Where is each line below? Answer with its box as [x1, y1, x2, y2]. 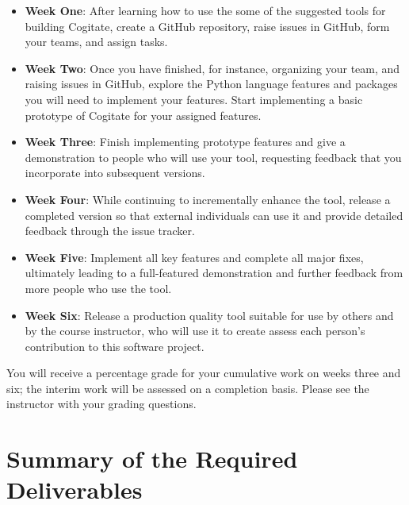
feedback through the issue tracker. [25, 222, 195, 239]
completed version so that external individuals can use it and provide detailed [25, 206, 403, 223]
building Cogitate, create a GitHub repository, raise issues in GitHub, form [25, 17, 390, 34]
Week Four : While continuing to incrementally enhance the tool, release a [25, 191, 391, 207]
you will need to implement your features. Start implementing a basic [25, 91, 363, 107]
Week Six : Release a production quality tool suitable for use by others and [25, 306, 394, 323]
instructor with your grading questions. [6, 395, 197, 412]
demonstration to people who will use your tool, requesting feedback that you [25, 148, 402, 165]
